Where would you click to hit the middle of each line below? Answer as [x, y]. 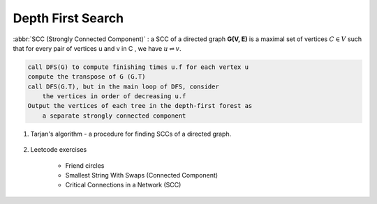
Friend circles [85, 165]
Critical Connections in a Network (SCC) [123, 185]
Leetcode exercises [59, 150]
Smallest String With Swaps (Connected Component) [142, 175]
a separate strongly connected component [114, 116]
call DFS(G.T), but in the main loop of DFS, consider [123, 86]
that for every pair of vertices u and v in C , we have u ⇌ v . [97, 48]
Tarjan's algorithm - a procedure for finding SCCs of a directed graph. [131, 134]
